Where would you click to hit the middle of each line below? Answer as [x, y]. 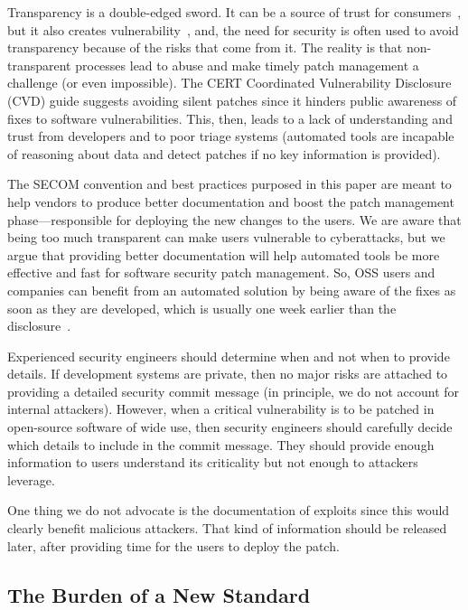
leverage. [31, 479]
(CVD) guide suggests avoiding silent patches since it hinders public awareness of [232, 100]
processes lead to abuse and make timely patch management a [247, 65]
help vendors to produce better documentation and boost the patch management [231, 201]
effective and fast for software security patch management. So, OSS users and [221, 272]
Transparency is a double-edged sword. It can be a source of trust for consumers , [234, 12]
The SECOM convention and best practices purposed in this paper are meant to [229, 184]
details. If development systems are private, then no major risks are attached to [228, 374]
